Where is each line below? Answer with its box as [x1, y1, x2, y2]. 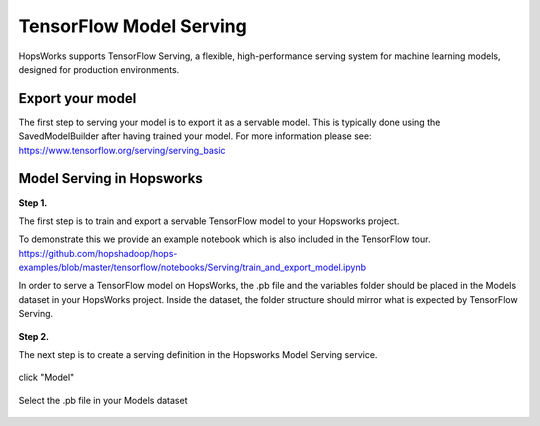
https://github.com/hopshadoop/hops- [18, 247, 178, 259]
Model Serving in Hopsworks [18, 170, 204, 187]
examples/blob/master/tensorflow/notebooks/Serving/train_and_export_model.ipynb [18, 261, 367, 274]
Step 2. [18, 330, 50, 342]
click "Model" [18, 371, 75, 384]
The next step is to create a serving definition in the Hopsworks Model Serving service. [18, 349, 378, 361]
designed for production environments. [18, 63, 180, 75]
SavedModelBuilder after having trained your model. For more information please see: [18, 130, 372, 142]
